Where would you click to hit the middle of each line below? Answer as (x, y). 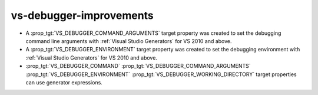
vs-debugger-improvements (82, 15)
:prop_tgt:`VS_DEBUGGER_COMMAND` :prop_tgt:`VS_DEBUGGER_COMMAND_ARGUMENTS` (138, 66)
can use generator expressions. (64, 82)
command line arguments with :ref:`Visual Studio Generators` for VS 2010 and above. (129, 41)
